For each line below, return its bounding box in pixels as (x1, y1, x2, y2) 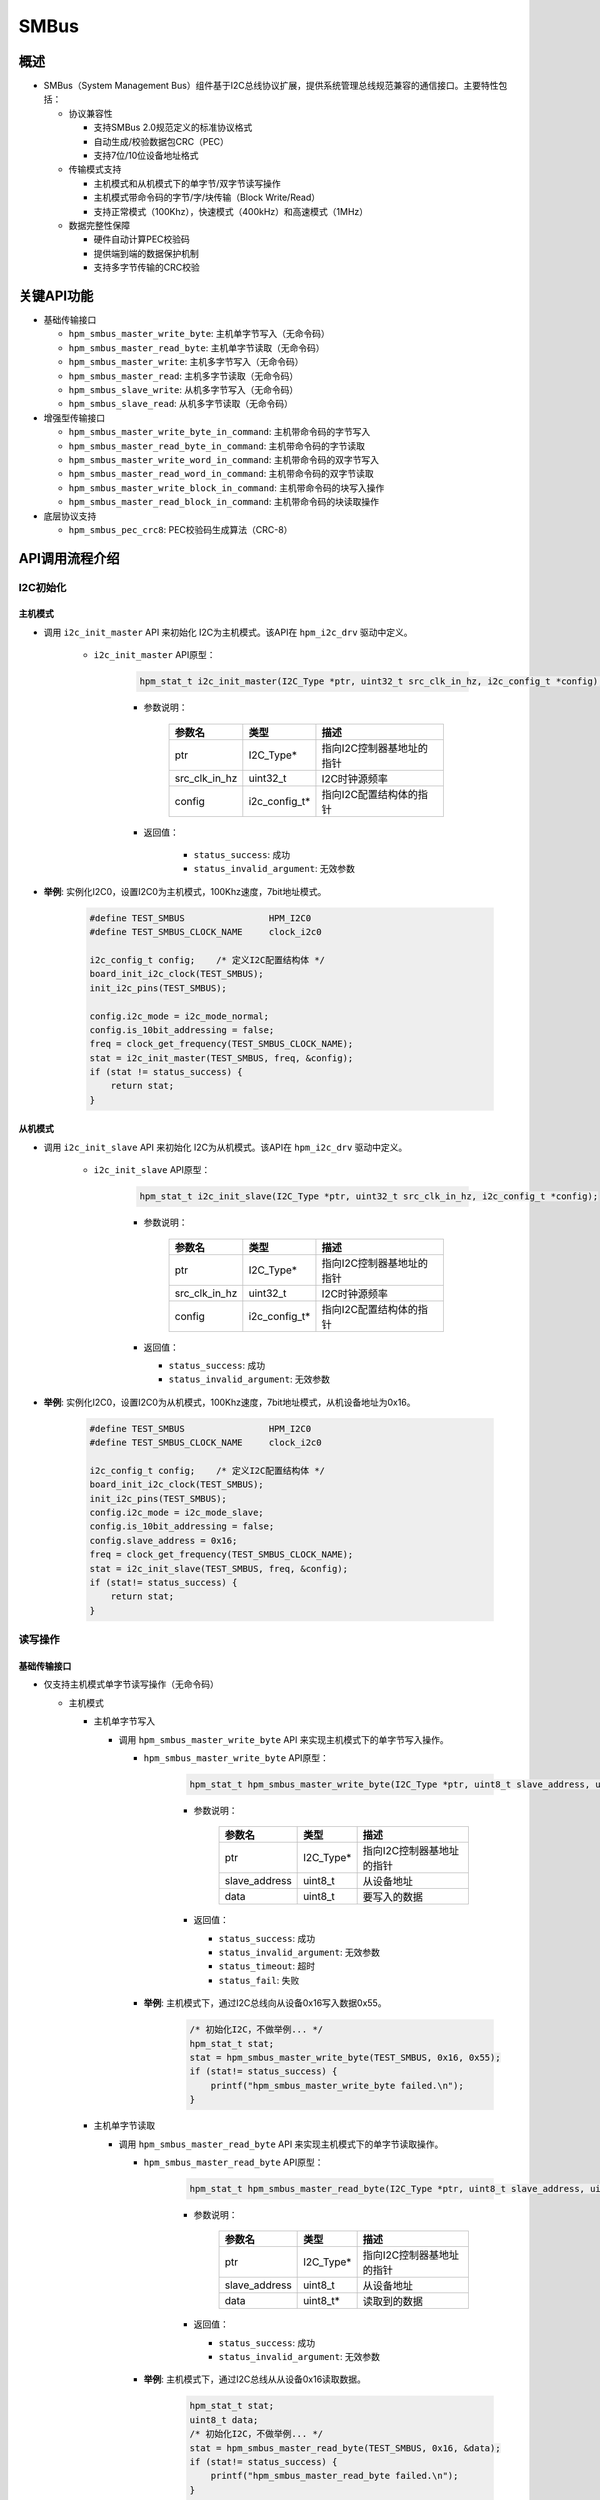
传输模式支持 (68, 163, 122, 175)
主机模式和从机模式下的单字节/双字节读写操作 (93, 177, 282, 189)
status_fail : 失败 (218, 1974, 300, 1986)
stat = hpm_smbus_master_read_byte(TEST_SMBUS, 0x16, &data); (189, 2442, 501, 2454)
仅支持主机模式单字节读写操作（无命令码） (43, 1678, 219, 1690)
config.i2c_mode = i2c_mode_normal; (89, 1010, 270, 1022)
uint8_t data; (189, 2414, 259, 2425)
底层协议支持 (43, 510, 97, 522)
